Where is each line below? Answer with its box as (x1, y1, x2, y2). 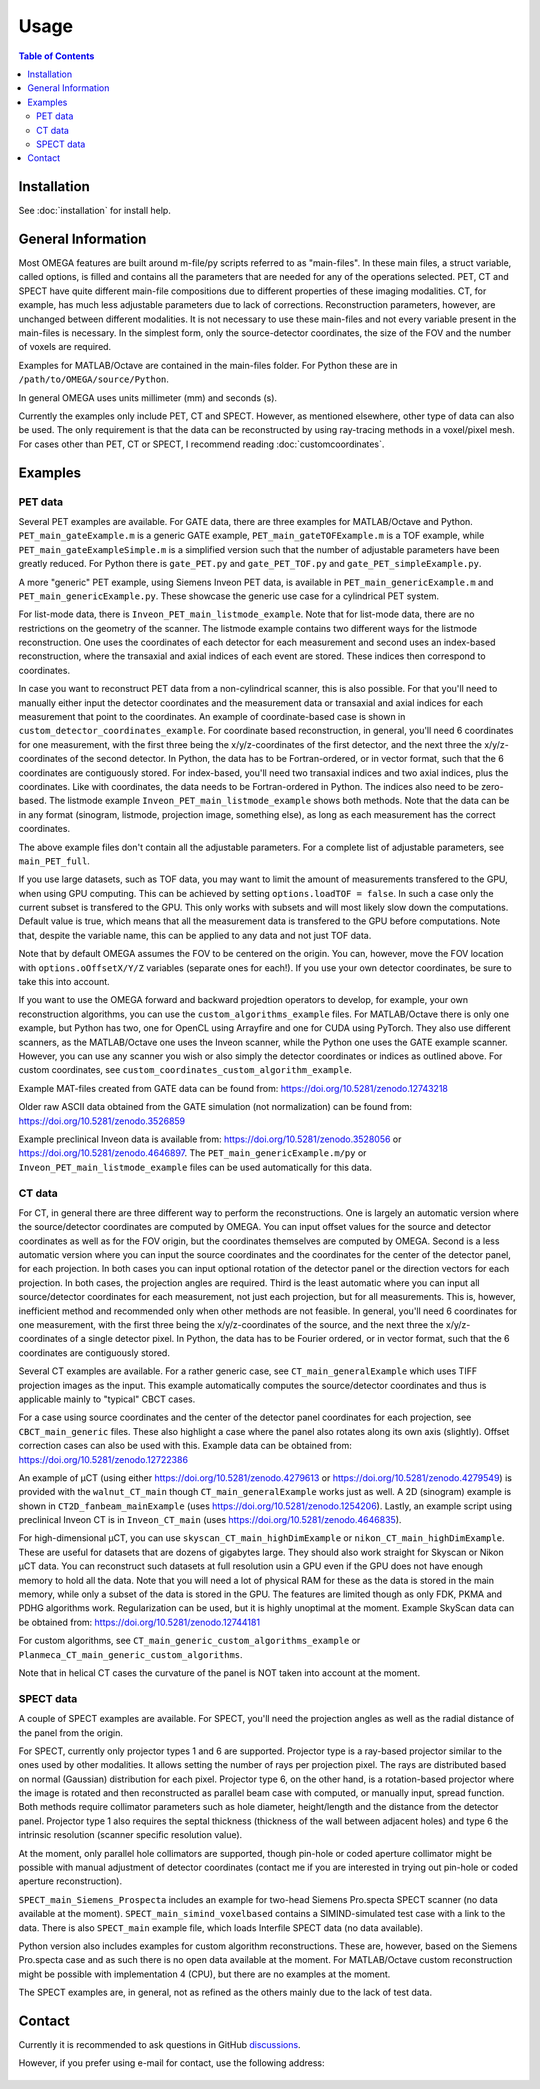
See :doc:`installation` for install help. (18, 205, 172, 217)
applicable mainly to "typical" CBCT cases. (18, 1393, 196, 1405)
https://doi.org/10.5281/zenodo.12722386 (18, 1453, 189, 1465)
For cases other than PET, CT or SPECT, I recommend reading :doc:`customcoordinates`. (18, 438, 385, 450)
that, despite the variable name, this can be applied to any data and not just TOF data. (18, 929, 372, 941)
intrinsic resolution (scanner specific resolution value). (18, 1829, 243, 1841)
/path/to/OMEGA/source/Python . (18, 373, 170, 385)
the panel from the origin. (18, 1726, 124, 1739)
